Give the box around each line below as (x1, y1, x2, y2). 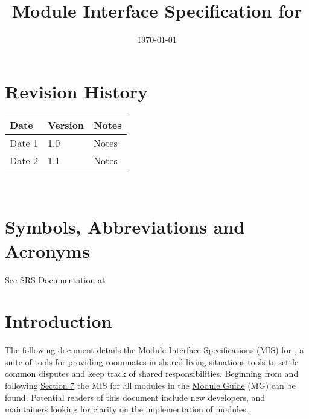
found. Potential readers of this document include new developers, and (5, 391, 266, 403)
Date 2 (10, 153, 38, 167)
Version (47, 117, 84, 132)
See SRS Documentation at (5, 273, 106, 286)
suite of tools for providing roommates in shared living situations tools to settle (5, 355, 299, 368)
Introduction (5, 309, 112, 333)
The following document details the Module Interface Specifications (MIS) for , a (5, 344, 304, 356)
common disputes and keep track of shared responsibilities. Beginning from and (5, 367, 299, 380)
